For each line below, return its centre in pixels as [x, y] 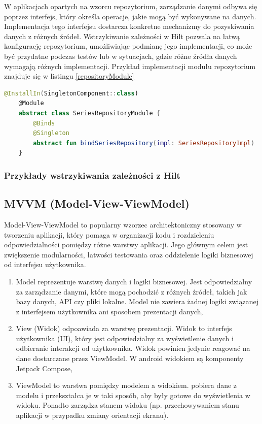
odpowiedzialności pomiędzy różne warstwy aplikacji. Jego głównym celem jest [126, 244]
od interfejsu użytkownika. [45, 264]
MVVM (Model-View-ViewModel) [97, 203]
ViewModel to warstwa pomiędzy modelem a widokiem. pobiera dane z [126, 385]
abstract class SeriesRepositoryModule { [89, 113]
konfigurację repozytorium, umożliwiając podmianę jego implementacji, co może [128, 46]
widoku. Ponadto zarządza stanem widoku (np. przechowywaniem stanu [127, 405]
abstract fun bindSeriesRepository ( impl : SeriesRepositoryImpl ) [144, 143]
